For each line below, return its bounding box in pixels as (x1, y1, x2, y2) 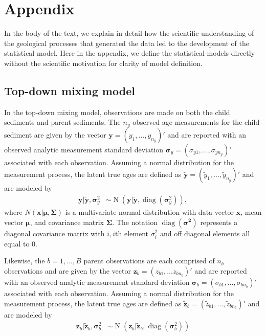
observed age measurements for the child (132, 117, 260, 127)
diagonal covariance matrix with (4, 228, 105, 238)
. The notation (112, 216, 158, 227)
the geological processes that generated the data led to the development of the (4, 37, 249, 48)
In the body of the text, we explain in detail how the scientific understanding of (4, 28, 254, 38)
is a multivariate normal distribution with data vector (65, 206, 234, 217)
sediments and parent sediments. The (4, 117, 121, 127)
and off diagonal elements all (160, 228, 250, 238)
